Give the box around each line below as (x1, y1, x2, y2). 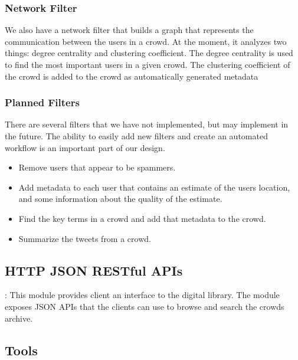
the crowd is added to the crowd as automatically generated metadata (5, 70, 258, 82)
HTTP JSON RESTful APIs (5, 261, 183, 279)
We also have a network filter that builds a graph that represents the (5, 24, 254, 36)
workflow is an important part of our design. (5, 141, 165, 153)
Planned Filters (5, 95, 80, 110)
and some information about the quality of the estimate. (18, 192, 222, 205)
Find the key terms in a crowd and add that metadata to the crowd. (18, 212, 266, 224)
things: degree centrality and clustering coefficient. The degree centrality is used (5, 47, 293, 59)
